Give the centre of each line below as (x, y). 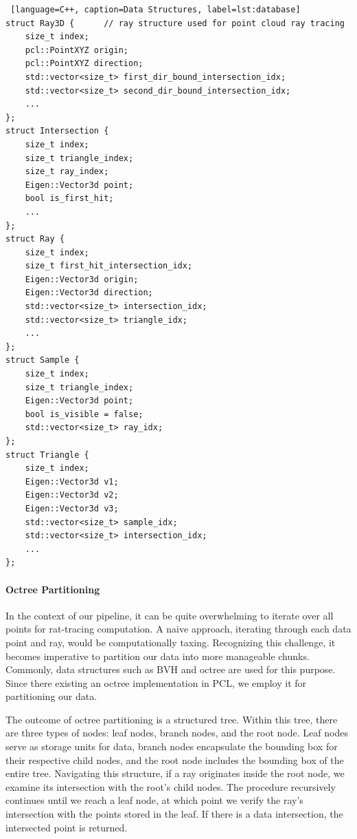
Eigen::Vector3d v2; (72, 495)
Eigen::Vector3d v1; (72, 481)
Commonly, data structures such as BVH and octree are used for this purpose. (171, 669)
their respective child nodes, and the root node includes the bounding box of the (175, 760)
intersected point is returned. (67, 827)
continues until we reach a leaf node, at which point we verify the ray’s (154, 800)
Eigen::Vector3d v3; (72, 508)
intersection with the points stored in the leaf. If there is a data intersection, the (174, 814)
